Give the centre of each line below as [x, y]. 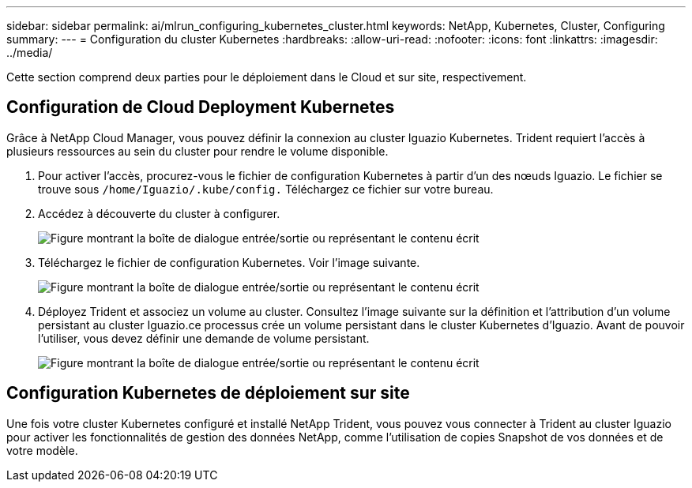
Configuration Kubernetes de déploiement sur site [208, 393]
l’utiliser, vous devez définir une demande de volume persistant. [204, 338]
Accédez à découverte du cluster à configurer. [159, 213]
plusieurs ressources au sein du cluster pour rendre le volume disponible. [197, 151]
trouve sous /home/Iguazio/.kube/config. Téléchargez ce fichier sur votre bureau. [266, 189]
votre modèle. [42, 450]
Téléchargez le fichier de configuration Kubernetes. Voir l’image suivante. [229, 262]
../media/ [30, 53]
